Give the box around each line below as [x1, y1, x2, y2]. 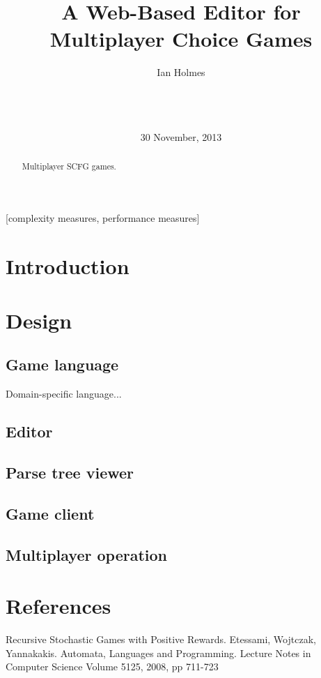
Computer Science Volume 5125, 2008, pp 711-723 [6, 659, 219, 674]
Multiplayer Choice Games [49, 24, 313, 53]
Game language [6, 354, 119, 375]
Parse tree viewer [6, 462, 134, 483]
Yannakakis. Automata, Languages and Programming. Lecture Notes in [6, 645, 311, 660]
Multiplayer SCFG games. [22, 160, 116, 172]
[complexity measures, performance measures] [6, 210, 200, 225]
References [6, 592, 111, 620]
